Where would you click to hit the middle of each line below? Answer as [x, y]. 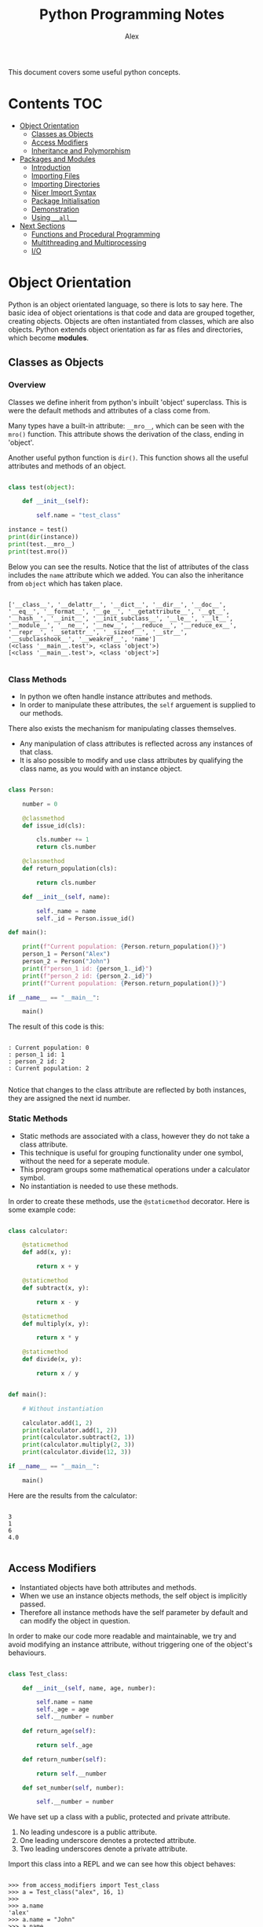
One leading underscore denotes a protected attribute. [108, 1841]
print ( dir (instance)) [44, 537]
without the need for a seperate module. [84, 1161]
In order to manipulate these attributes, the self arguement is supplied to [137, 704]
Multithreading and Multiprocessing [89, 242]
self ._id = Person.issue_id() [86, 918]
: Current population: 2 [49, 1069]
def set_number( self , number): [73, 1788]
